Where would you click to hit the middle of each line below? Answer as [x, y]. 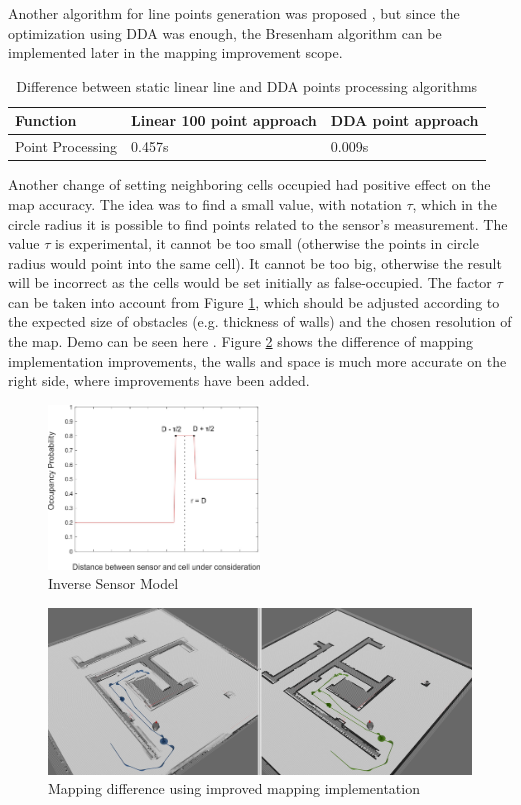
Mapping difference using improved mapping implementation [234, 788]
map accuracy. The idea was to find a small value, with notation [205, 203]
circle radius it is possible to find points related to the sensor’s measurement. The [258, 223]
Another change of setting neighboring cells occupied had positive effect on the [249, 184]
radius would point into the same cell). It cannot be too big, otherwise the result [255, 262]
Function [46, 120]
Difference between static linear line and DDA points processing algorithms [247, 85]
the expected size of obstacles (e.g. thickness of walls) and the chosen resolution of [260, 321]
